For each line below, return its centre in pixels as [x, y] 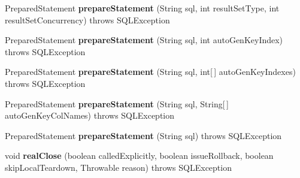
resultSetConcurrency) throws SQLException [87, 19]
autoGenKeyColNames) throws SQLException [90, 115]
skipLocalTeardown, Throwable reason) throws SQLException [118, 167]
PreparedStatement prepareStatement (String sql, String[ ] [117, 103]
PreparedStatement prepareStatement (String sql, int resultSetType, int [142, 8]
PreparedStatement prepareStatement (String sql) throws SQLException [143, 135]
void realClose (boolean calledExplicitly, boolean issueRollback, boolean [139, 156]
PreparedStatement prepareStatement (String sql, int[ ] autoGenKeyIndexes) [150, 72]
